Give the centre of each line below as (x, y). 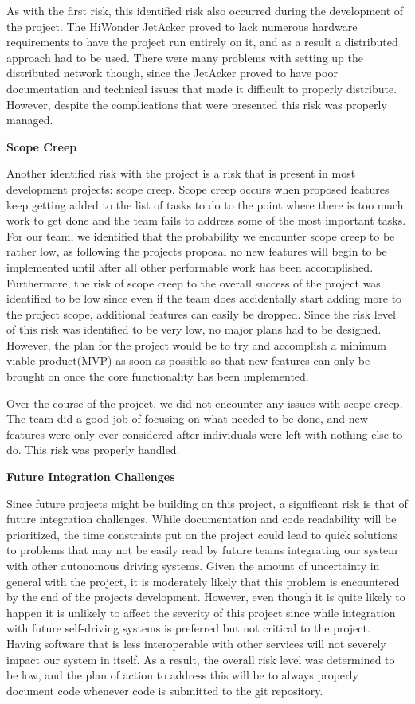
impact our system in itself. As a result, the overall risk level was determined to (201, 659)
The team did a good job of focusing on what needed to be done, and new (187, 418)
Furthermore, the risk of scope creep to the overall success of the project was (194, 282)
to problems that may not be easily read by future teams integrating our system (202, 550)
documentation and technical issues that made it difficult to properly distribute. (202, 88)
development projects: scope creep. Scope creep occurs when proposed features (198, 188)
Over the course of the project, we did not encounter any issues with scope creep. (205, 403)
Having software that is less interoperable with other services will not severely (196, 643)
